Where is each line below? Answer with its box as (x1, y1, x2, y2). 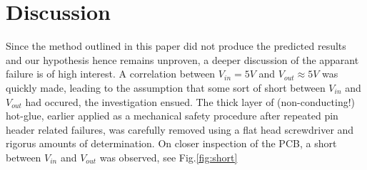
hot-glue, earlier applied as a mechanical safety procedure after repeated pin (6, 108, 338, 123)
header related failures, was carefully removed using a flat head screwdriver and (6, 122, 354, 137)
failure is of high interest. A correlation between (6, 66, 216, 81)
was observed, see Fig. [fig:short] (99, 149, 238, 164)
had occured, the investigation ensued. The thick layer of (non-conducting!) (25, 94, 356, 109)
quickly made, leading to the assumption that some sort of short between (6, 80, 326, 95)
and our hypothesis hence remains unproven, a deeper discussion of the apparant (6, 52, 359, 67)
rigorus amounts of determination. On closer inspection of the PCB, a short (6, 136, 337, 151)
